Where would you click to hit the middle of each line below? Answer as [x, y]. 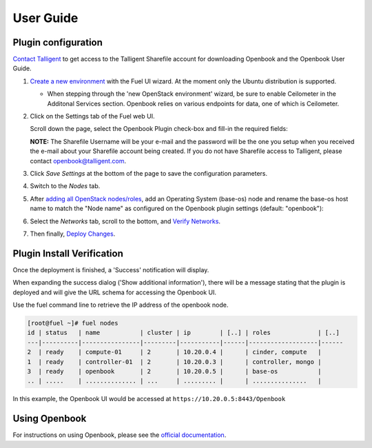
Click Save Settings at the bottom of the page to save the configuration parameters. [149, 173]
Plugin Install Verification [68, 253]
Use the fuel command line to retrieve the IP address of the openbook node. [121, 305]
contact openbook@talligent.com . [78, 161]
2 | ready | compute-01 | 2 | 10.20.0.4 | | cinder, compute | [174, 352]
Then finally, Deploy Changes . [73, 234]
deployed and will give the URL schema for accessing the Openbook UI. [115, 292]
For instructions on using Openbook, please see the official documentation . [120, 435]
